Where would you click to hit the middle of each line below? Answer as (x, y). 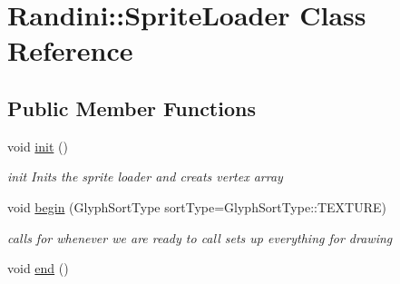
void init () (38, 146)
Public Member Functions (132, 108)
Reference (70, 50)
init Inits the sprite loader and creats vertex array (145, 176)
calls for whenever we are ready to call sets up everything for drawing (200, 237)
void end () (38, 268)
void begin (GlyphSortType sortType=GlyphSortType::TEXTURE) (197, 206)
